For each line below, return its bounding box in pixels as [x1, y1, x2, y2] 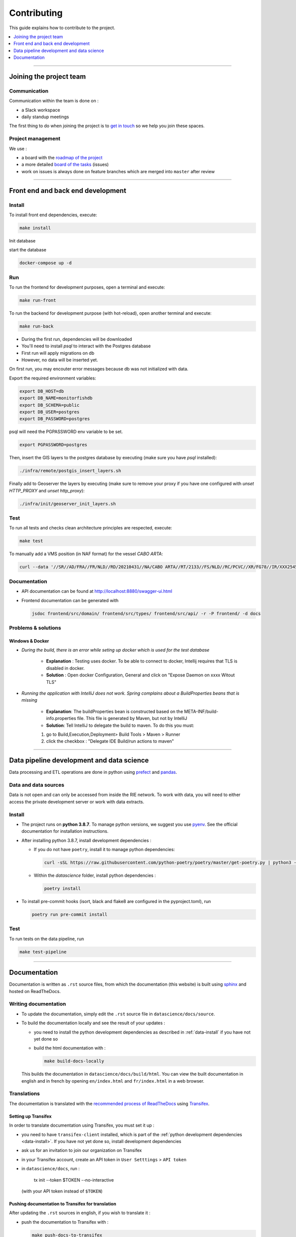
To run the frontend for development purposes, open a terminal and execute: [9, 284, 165, 290]
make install [19, 225, 51, 231]
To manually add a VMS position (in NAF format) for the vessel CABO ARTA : [9, 551, 163, 557]
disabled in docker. [46, 665, 85, 671]
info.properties [46, 715, 76, 721]
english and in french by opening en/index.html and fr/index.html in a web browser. [21, 1078, 205, 1084]
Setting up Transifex [9, 1113, 52, 1119]
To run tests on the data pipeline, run [9, 936, 84, 942]
